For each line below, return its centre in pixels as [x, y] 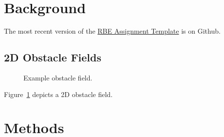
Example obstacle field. [58, 77]
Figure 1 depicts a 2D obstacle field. [58, 94]
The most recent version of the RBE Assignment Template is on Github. [112, 31]
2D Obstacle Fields [53, 57]
